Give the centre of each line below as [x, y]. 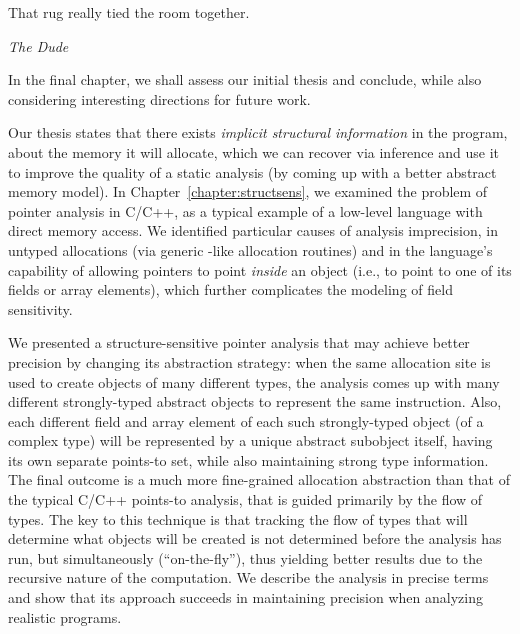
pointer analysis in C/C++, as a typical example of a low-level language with [245, 210]
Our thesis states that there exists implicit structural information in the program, [258, 132]
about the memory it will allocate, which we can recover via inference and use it [253, 151]
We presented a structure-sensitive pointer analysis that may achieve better [239, 342]
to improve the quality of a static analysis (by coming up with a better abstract [252, 171]
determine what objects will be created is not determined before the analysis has [255, 538]
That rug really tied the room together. [129, 12]
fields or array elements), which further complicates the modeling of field [230, 289]
